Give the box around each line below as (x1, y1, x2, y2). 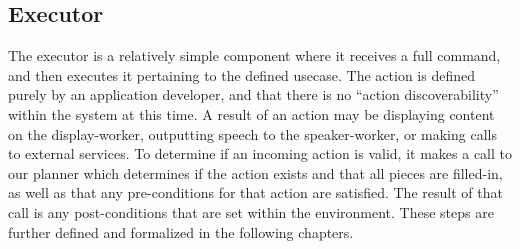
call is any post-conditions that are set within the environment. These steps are (8, 201, 494, 222)
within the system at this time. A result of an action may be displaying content (8, 103, 495, 124)
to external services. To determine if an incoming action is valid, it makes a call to (8, 143, 512, 164)
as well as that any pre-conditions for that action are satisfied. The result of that (8, 182, 503, 203)
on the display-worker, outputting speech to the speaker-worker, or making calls (8, 123, 497, 144)
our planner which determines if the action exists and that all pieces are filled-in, (8, 162, 503, 183)
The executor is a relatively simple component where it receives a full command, (8, 45, 501, 66)
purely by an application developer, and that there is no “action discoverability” (8, 84, 499, 105)
